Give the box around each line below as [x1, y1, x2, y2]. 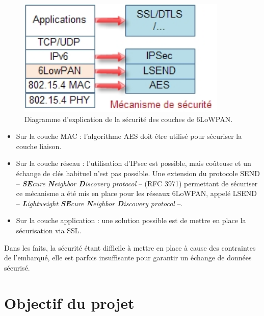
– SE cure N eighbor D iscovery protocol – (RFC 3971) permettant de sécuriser [16, 178, 258, 188]
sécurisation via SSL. [16, 225, 82, 236]
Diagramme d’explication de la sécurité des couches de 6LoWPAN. [24, 113, 233, 124]
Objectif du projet [4, 292, 135, 313]
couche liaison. [16, 140, 62, 151]
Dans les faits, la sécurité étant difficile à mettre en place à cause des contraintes [4, 242, 256, 253]
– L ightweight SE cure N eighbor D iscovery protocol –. [16, 198, 183, 208]
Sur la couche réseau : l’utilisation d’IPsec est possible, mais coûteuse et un [16, 158, 251, 168]
